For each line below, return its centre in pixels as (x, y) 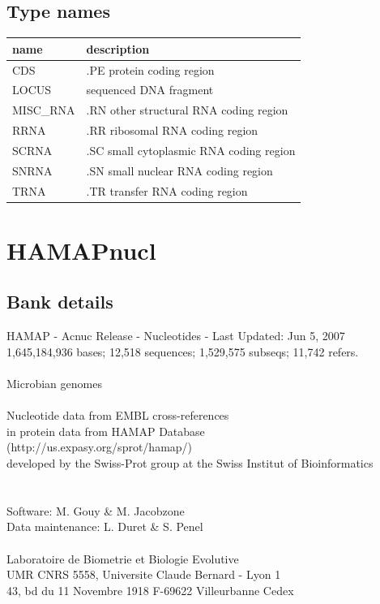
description (118, 48)
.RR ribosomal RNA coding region (172, 130)
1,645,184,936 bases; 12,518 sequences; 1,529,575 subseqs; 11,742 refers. (183, 351)
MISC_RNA (44, 110)
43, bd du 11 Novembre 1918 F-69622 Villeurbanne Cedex (150, 590)
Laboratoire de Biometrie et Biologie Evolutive (123, 558)
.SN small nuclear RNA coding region (179, 170)
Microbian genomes (54, 384)
